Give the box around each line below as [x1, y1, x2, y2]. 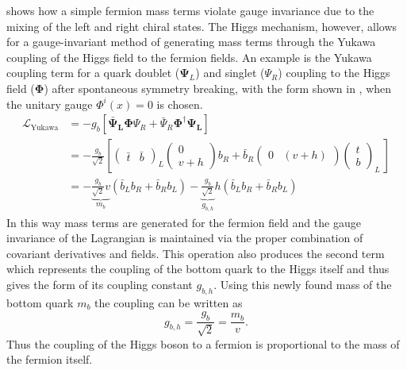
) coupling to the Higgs [278, 64, 390, 81]
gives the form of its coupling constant [6, 276, 193, 292]
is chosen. [156, 95, 203, 112]
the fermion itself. [6, 351, 93, 368]
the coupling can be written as [94, 294, 243, 310]
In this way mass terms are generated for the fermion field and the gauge [6, 214, 361, 230]
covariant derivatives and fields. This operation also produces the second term [6, 245, 385, 261]
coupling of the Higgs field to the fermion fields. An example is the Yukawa [6, 48, 372, 65]
